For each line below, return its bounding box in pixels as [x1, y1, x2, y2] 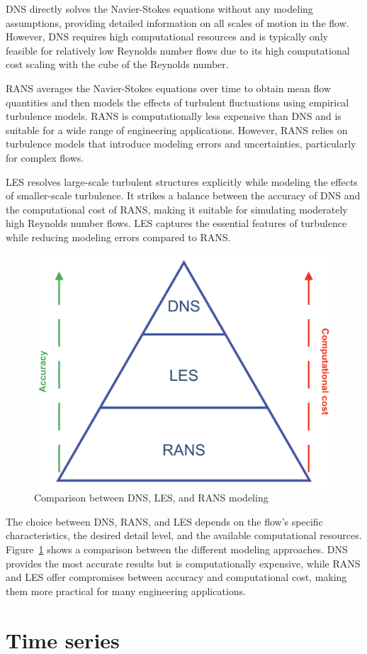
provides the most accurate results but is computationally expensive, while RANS [6, 555, 361, 570]
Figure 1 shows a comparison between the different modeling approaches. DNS [6, 542, 348, 557]
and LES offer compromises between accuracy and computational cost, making [6, 570, 347, 584]
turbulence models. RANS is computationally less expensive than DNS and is [6, 109, 341, 123]
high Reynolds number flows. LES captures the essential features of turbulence [6, 216, 347, 231]
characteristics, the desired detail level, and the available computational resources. [6, 528, 362, 543]
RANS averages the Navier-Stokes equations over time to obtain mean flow [6, 80, 331, 95]
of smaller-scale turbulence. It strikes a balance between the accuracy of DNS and [6, 188, 361, 203]
